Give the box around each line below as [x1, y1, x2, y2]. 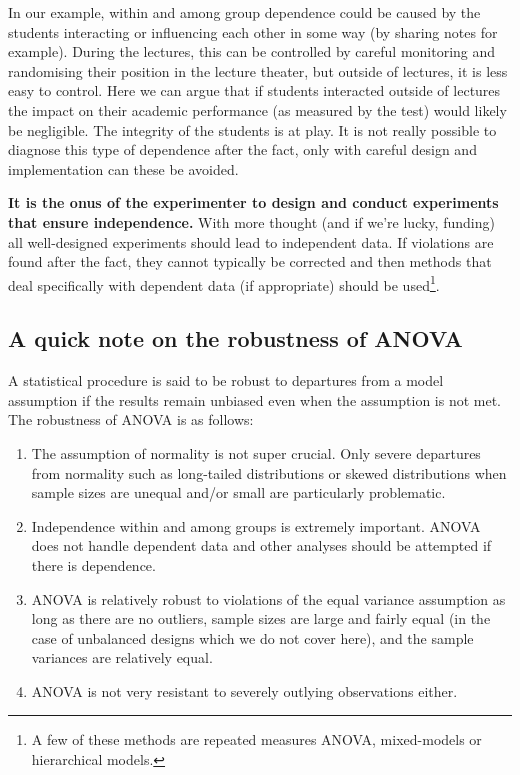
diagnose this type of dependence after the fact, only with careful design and [8, 139, 477, 160]
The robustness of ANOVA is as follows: [8, 409, 254, 430]
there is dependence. [31, 554, 156, 575]
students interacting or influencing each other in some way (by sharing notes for [8, 21, 498, 42]
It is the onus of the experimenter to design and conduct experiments [8, 192, 499, 213]
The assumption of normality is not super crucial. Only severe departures [31, 442, 481, 463]
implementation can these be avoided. [8, 158, 239, 179]
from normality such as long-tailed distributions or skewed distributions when [31, 462, 507, 483]
